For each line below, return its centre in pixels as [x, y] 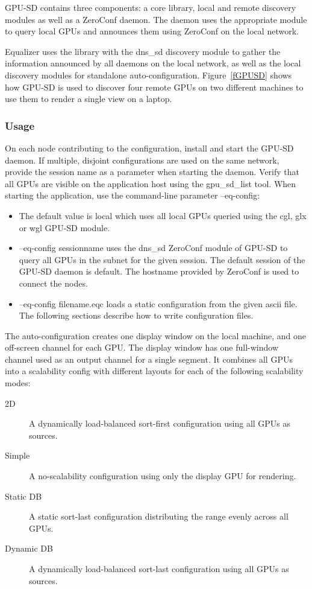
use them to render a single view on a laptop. [89, 99]
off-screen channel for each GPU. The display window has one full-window [142, 347]
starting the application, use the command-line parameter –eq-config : [133, 195]
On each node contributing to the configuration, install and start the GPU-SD [149, 148]
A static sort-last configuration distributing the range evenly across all [159, 516]
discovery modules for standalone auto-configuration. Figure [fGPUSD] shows [148, 75]
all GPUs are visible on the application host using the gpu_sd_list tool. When [151, 183]
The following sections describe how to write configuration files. [136, 315]
